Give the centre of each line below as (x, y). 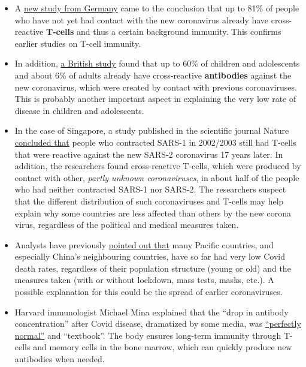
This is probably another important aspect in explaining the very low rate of (155, 99)
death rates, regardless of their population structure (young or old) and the (153, 268)
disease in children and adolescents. (79, 110)
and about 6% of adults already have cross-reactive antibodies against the (153, 75)
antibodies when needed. (60, 359)
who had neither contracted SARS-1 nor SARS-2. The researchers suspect (150, 189)
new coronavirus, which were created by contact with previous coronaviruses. (156, 87)
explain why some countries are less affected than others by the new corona (153, 213)
